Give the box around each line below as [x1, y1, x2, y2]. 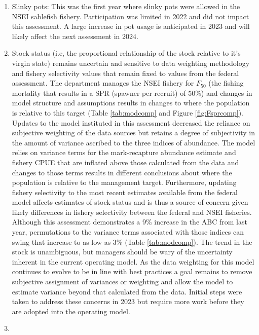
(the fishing [208, 78, 244, 88]
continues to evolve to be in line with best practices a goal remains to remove [12, 266, 252, 277]
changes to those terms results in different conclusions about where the [12, 167, 232, 177]
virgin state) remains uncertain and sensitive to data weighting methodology [12, 57, 250, 68]
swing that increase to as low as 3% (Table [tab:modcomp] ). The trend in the [12, 236, 252, 247]
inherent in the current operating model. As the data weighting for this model [12, 256, 254, 267]
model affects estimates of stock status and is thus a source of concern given [12, 197, 248, 207]
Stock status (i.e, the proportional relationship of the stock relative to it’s [12, 48, 241, 58]
